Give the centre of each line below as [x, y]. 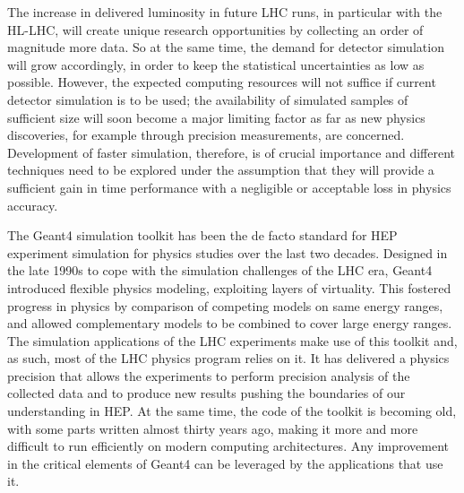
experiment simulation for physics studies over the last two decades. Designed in [228, 252]
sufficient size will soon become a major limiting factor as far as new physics [216, 117]
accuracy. [33, 205]
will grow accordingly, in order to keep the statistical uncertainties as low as [216, 64]
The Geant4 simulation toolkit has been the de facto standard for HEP [202, 235]
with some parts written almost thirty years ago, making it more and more [213, 428]
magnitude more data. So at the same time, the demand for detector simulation [226, 47]
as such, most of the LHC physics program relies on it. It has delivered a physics [228, 358]
